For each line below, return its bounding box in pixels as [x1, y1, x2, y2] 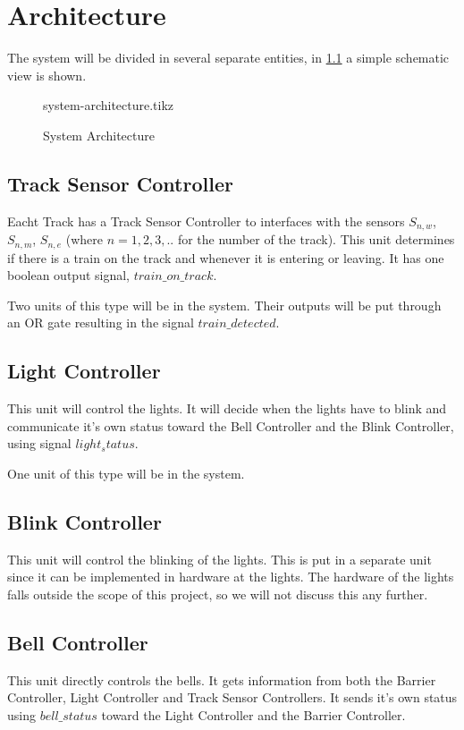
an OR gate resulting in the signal [7, 313, 194, 332]
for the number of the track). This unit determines [177, 230, 455, 249]
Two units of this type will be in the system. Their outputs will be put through [7, 295, 442, 314]
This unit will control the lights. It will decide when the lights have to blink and [7, 399, 447, 418]
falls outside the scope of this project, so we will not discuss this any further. [7, 584, 428, 603]
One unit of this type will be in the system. [7, 463, 245, 482]
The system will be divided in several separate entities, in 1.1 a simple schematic [7, 48, 450, 67]
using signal [7, 434, 72, 453]
